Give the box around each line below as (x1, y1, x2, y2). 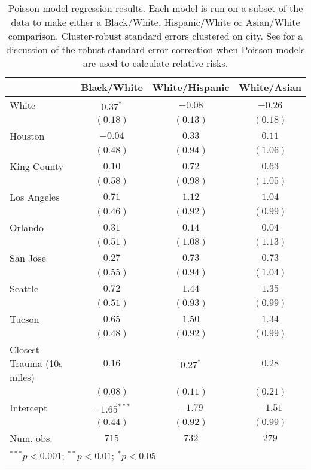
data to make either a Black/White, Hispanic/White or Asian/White (11, 15, 300, 29)
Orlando (10, 220, 44, 234)
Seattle (10, 281, 39, 295)
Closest (10, 342, 39, 356)
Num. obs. (10, 431, 53, 445)
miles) (10, 370, 35, 384)
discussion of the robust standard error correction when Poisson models (6, 43, 305, 56)
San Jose (10, 251, 46, 265)
